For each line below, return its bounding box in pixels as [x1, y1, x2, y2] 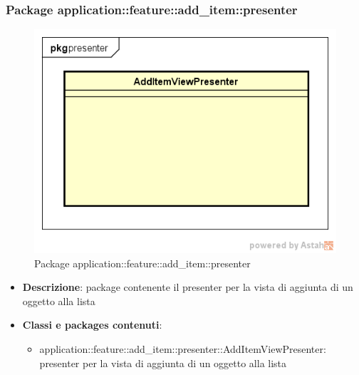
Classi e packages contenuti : [22, 317, 162, 332]
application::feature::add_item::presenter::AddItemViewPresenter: [39, 341, 326, 356]
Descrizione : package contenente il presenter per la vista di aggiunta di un [22, 279, 353, 294]
